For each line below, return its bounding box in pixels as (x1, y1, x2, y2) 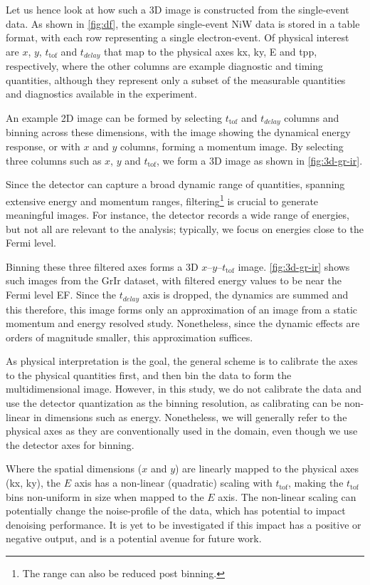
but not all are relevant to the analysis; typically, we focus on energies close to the (6, 221, 364, 236)
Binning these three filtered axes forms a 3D (6, 259, 199, 274)
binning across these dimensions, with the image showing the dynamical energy (6, 125, 351, 140)
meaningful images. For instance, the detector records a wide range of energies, (6, 207, 349, 222)
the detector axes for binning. (6, 437, 134, 452)
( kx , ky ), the (6, 475, 61, 490)
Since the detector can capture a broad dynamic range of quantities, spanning (6, 177, 345, 192)
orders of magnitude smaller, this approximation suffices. (6, 329, 253, 344)
